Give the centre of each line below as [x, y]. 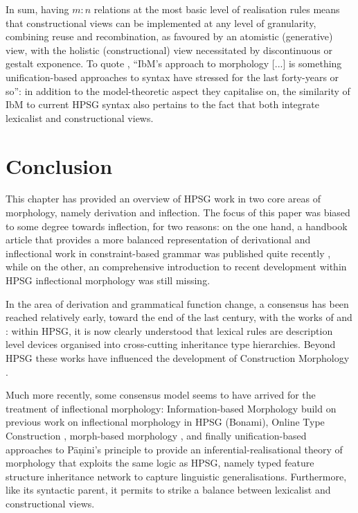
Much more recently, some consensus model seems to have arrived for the [161, 395]
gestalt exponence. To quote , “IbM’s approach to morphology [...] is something [174, 63]
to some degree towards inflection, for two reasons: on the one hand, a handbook [177, 226]
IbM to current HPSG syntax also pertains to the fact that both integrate [162, 104]
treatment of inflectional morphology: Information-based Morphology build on [171, 408]
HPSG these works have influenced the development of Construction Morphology [178, 358]
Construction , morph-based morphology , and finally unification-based [156, 435]
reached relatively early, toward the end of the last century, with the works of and [179, 317]
